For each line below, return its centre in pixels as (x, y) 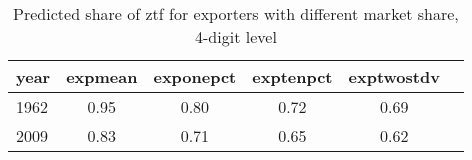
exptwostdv (394, 76)
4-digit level (236, 36)
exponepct (195, 76)
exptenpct (292, 76)
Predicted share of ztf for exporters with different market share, (236, 13)
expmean (102, 76)
